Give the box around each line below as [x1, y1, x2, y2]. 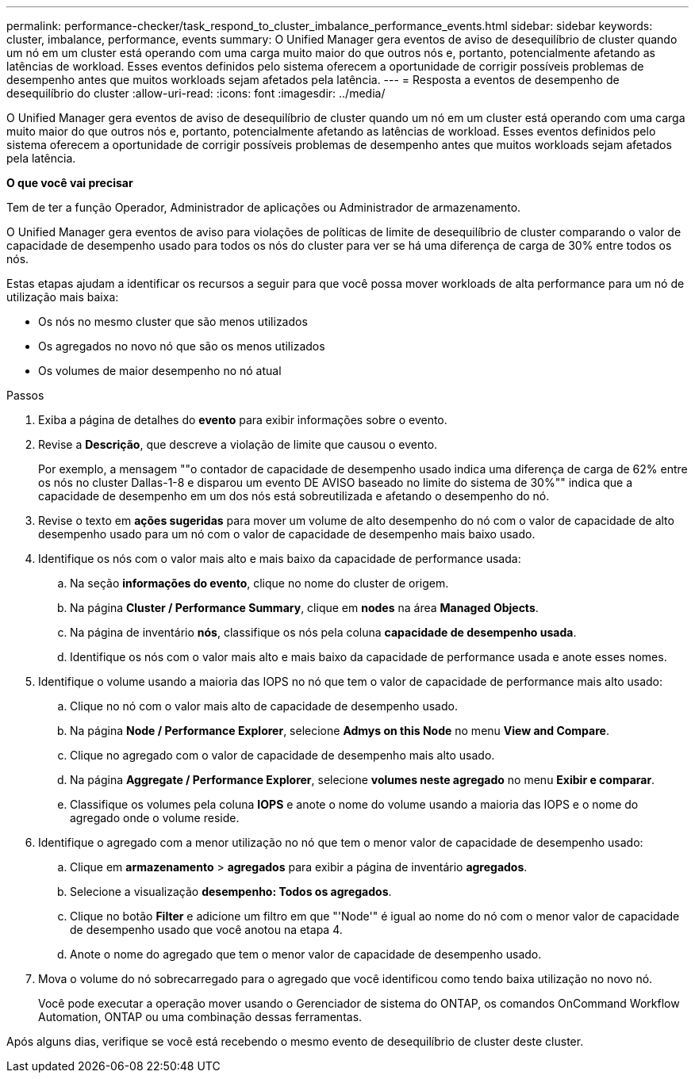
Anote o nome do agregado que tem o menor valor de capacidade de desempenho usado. [70, 947, 542, 961]
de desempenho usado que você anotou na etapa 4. [70, 923, 343, 936]
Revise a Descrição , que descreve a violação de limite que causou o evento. [38, 438, 438, 451]
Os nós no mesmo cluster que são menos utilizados [38, 315, 308, 328]
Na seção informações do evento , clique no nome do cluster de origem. [70, 576, 449, 590]
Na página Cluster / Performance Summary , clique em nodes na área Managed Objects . [70, 601, 539, 614]
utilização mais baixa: [6, 290, 119, 304]
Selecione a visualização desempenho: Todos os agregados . [70, 885, 392, 898]
